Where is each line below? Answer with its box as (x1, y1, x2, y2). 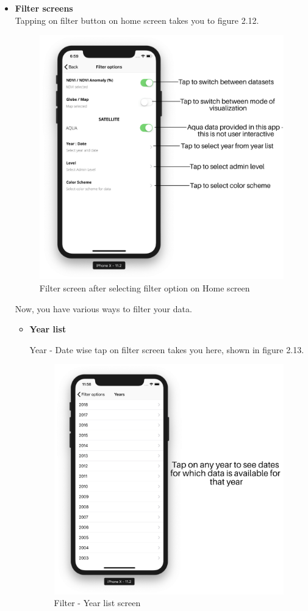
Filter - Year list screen (54, 596, 141, 609)
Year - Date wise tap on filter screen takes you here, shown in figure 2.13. (29, 343, 304, 356)
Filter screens (15, 2, 73, 14)
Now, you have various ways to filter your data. (15, 302, 192, 315)
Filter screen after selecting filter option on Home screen (39, 281, 250, 294)
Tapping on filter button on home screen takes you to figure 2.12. (15, 13, 259, 26)
